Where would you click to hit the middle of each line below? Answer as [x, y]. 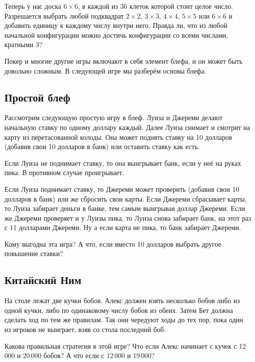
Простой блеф [38, 97]
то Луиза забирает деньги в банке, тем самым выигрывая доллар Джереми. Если [125, 208]
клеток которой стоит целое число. [181, 6]
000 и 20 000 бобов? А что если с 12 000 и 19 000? [80, 355]
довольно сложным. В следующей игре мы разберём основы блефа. [105, 70]
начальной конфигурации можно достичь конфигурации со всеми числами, [116, 35]
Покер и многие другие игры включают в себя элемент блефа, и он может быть [124, 61]
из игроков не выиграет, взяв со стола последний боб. [85, 329]
